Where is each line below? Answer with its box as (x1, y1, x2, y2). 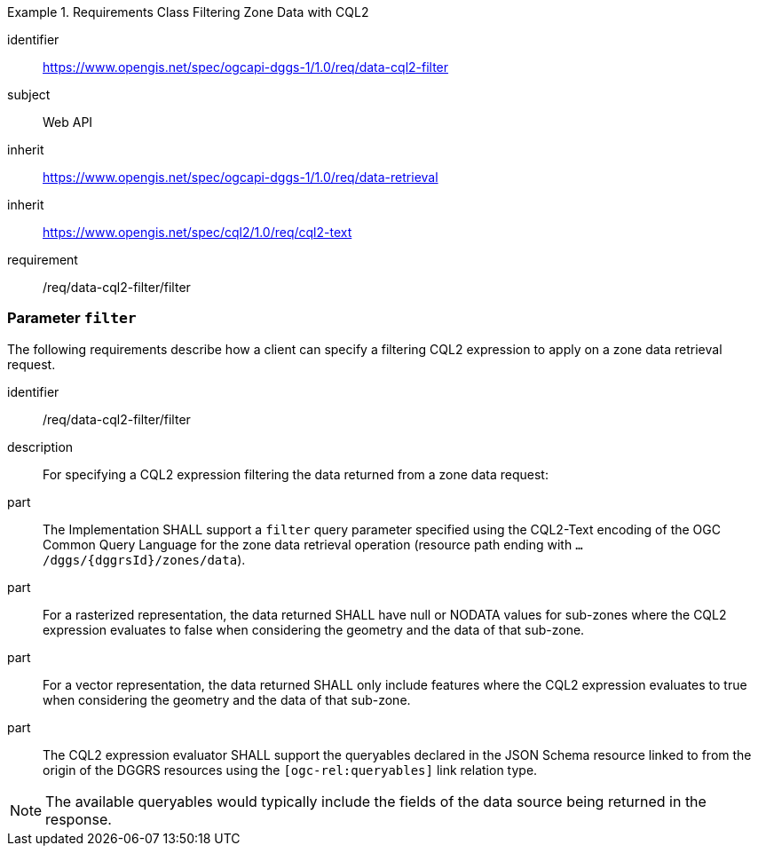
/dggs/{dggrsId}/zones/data (43, 552, 238, 567)
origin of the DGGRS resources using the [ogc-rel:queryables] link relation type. (43, 762, 538, 778)
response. (45, 810, 112, 828)
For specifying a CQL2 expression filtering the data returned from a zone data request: (43, 466, 549, 482)
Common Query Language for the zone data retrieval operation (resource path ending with (43, 536, 572, 552)
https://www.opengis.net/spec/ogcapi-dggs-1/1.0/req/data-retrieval (43, 170, 438, 185)
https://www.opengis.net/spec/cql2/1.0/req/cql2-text (43, 225, 352, 240)
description (7, 438, 74, 454)
